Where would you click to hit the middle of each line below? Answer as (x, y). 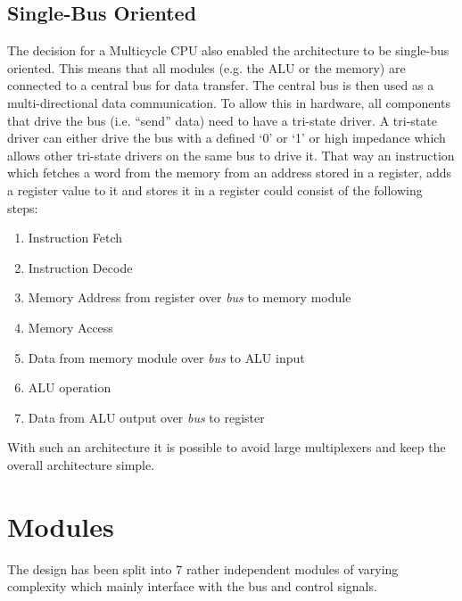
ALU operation (70, 387)
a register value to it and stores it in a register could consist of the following (215, 189)
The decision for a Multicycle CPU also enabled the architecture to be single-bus (228, 50)
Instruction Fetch (75, 238)
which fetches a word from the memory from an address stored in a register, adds (230, 173)
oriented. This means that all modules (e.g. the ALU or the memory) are (206, 67)
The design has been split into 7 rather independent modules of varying (203, 568)
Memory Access (70, 327)
